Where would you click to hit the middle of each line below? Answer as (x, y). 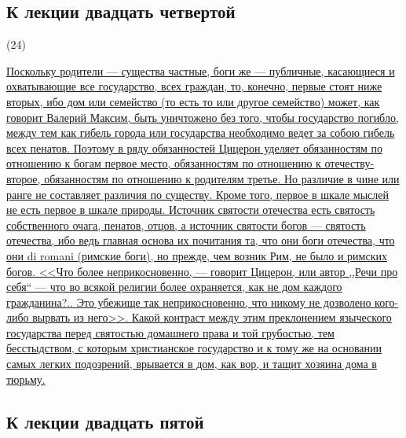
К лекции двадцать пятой (105, 421)
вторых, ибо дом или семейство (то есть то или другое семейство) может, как (193, 101)
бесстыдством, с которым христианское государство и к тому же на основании (194, 348)
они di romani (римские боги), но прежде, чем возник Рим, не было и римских (197, 255)
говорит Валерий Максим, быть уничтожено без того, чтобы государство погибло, (203, 117)
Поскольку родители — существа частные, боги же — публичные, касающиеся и (201, 70)
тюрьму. (26, 379)
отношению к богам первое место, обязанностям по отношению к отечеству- (190, 163)
